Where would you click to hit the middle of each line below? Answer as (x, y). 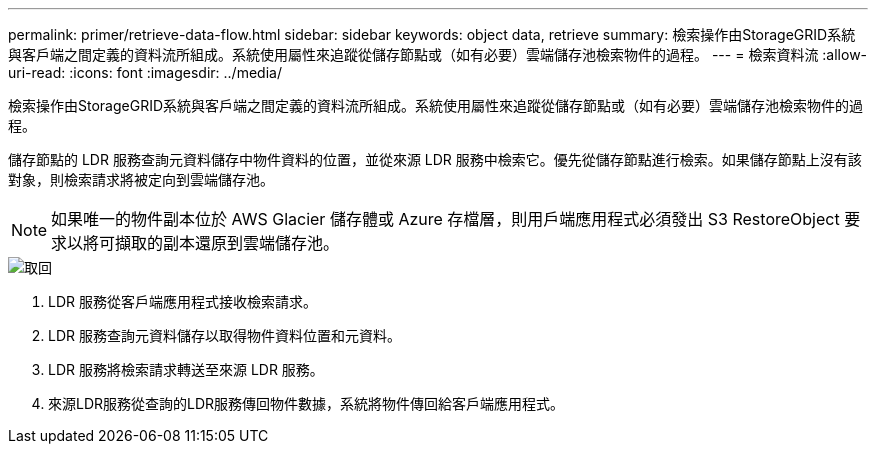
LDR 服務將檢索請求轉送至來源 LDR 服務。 (186, 369)
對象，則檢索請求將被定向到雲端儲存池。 (141, 179)
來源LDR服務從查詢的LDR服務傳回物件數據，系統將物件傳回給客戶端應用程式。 (306, 403)
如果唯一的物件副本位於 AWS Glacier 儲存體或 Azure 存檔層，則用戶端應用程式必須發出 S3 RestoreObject (445, 219)
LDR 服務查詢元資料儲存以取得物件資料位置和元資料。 (224, 335)
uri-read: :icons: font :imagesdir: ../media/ (145, 72)
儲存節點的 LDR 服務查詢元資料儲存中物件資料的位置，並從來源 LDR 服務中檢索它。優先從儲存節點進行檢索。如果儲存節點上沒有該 (435, 159)
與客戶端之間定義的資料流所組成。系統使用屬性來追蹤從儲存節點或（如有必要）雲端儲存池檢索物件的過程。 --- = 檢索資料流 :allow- (438, 54)
